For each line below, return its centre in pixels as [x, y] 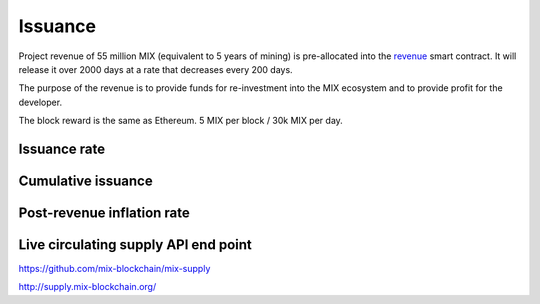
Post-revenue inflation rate [104, 212]
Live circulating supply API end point [135, 244]
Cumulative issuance [86, 180]
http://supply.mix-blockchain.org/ [87, 287]
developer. [40, 102]
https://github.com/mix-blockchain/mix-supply [114, 269]
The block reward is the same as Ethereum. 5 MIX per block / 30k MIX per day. [181, 121]
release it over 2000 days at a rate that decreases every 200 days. [156, 69]
